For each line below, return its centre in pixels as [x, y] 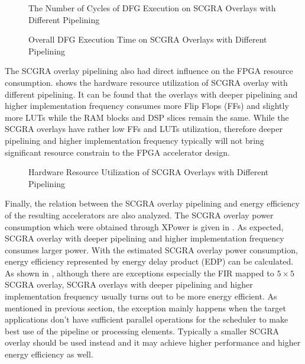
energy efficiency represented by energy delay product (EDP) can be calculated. [149, 261]
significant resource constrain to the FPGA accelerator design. [117, 152]
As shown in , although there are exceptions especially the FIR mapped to [139, 273]
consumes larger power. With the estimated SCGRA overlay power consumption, [151, 249]
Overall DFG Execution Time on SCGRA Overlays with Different [148, 39]
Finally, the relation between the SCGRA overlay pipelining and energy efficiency [152, 203]
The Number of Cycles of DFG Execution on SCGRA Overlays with [152, 8]
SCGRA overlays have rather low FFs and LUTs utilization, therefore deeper [144, 129]
